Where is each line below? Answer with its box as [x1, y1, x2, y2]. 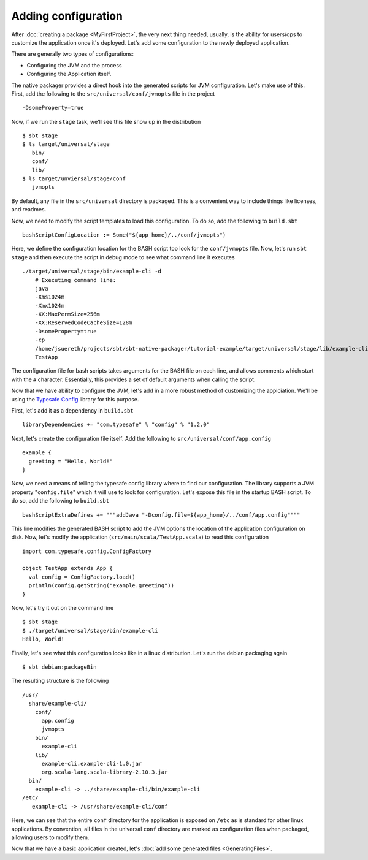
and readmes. [11, 206, 47, 213]
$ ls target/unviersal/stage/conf [22, 175, 126, 182]
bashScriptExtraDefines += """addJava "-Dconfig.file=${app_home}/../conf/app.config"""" [22, 511, 301, 518]
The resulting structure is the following [11, 677, 109, 685]
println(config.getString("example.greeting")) [28, 582, 175, 589]
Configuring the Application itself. [26, 70, 112, 78]
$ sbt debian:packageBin [22, 663, 97, 671]
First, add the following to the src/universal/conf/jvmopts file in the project [11, 89, 215, 97]
